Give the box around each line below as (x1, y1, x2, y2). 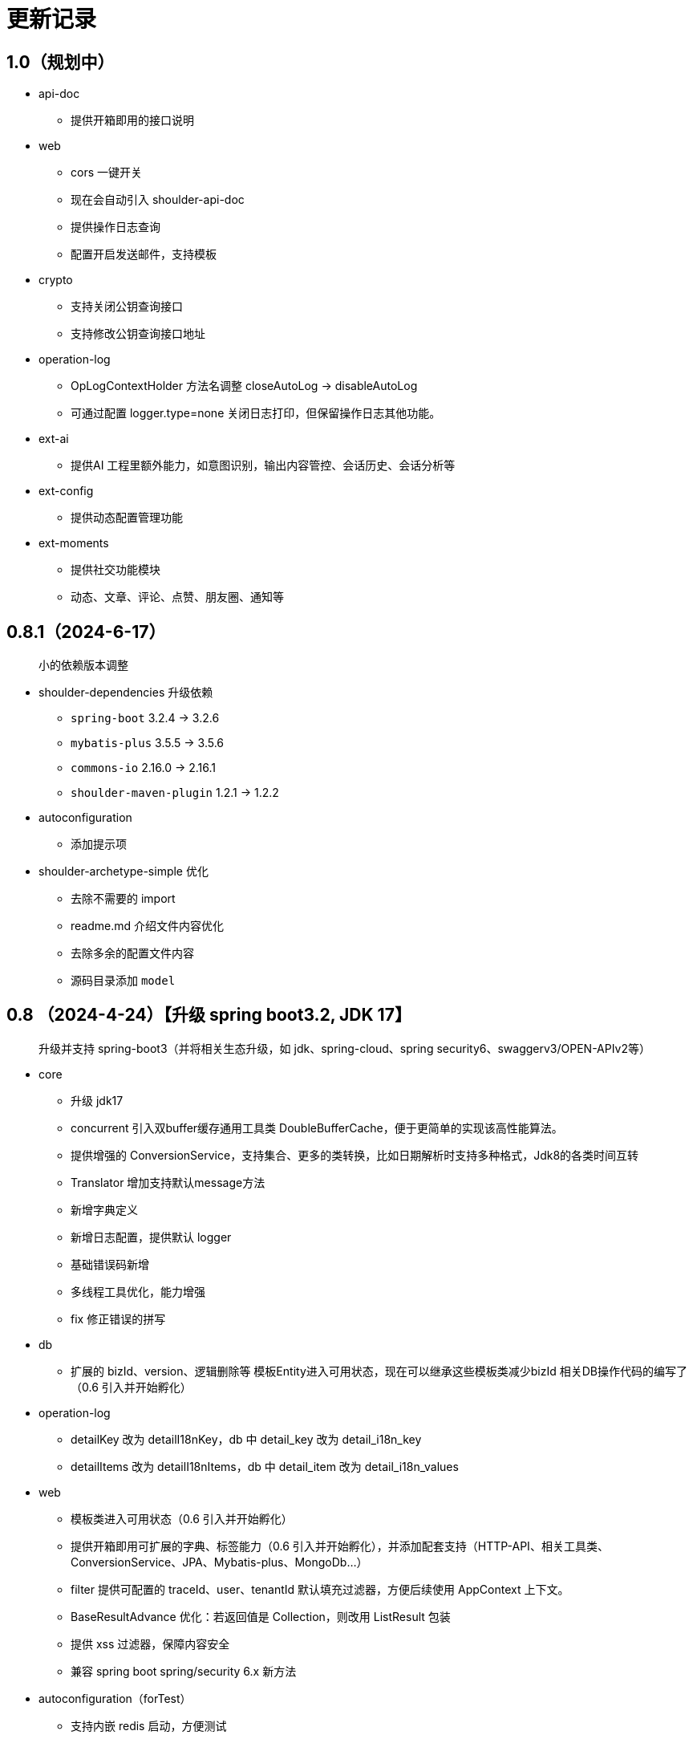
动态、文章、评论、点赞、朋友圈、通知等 (71, 590, 284, 604)
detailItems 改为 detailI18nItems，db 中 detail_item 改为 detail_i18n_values (71, 1459, 459, 1473)
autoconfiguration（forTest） (38, 1691, 192, 1705)
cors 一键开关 (71, 165, 142, 180)
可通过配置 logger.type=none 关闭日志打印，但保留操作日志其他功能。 (71, 406, 441, 421)
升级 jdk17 (71, 1093, 124, 1107)
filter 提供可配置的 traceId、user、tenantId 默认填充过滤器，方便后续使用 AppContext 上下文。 (71, 1582, 569, 1596)
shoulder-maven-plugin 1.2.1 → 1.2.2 (71, 786, 279, 800)
